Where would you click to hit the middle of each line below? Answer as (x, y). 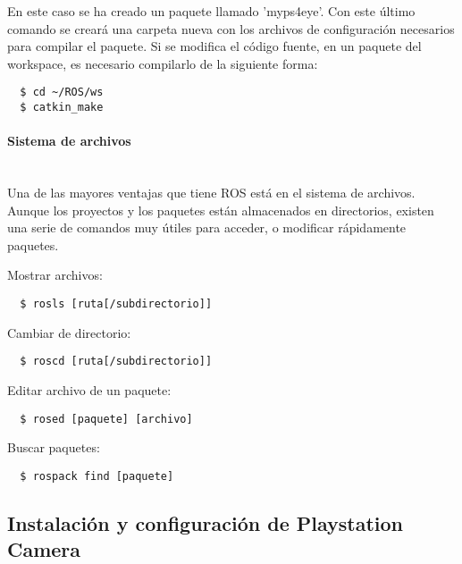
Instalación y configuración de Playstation (206, 522)
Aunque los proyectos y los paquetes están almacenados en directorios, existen (221, 210)
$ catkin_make (62, 108)
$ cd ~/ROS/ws (62, 93)
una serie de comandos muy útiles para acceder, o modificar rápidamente (207, 227)
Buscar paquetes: (54, 447)
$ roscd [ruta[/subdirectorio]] (116, 362)
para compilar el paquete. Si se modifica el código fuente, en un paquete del (214, 46)
